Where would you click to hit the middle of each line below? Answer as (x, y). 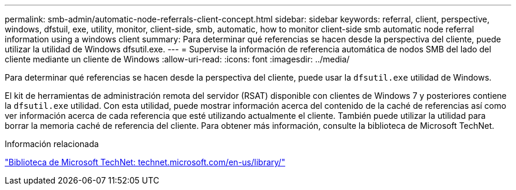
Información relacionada (52, 144)
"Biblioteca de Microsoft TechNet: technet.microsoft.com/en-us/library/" (145, 162)
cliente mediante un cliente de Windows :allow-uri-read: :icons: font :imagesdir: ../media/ (177, 59)
